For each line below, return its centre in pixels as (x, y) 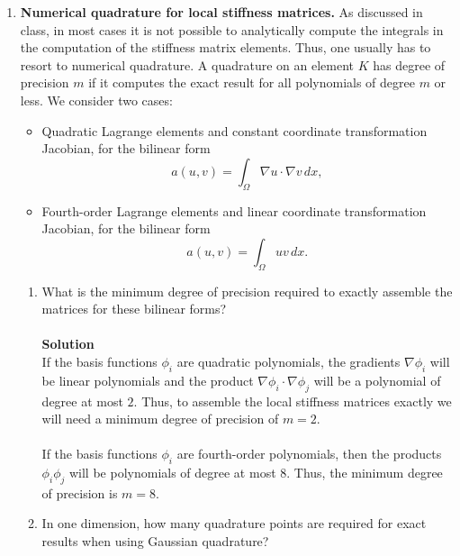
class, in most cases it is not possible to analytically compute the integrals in (232, 29)
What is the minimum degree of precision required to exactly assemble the (247, 291)
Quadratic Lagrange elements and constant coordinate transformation (235, 130)
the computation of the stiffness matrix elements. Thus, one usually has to (225, 47)
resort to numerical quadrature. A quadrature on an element (187, 64)
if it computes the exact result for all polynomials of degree (252, 82)
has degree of (409, 64)
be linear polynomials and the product (148, 380)
